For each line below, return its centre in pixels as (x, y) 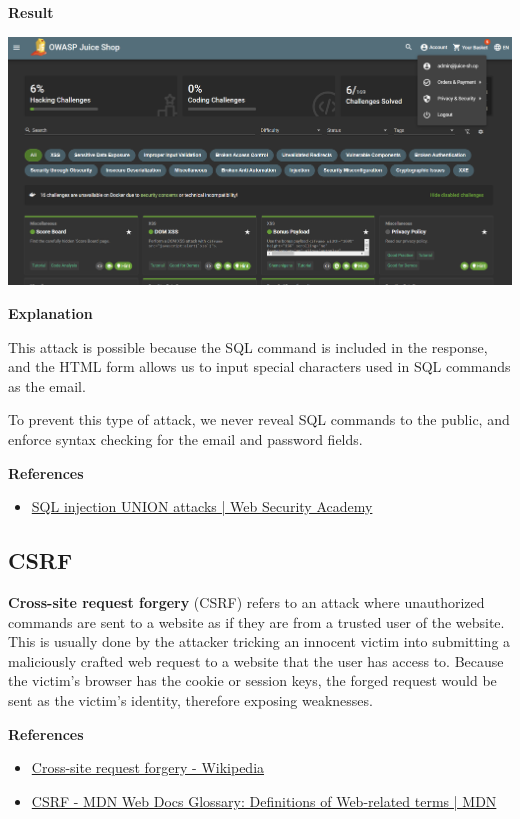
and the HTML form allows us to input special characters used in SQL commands (259, 366)
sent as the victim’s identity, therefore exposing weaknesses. (190, 699)
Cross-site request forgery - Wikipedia (148, 767)
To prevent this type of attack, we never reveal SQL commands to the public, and (259, 419)
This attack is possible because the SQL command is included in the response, (248, 346)
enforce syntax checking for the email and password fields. (185, 438)
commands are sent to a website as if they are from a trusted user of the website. (256, 621)
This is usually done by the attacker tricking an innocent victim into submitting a (259, 641)
